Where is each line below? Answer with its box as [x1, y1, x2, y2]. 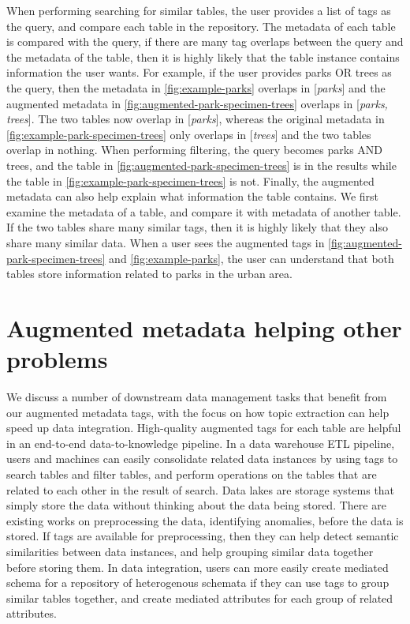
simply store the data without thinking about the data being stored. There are [6, 497, 386, 513]
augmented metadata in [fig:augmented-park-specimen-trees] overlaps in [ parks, [6, 95, 388, 111]
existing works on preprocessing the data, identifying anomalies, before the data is [6, 512, 404, 528]
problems [6, 343, 108, 375]
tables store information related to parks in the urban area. [6, 265, 293, 282]
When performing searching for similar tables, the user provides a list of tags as [6, 2, 391, 18]
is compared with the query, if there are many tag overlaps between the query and [6, 33, 404, 50]
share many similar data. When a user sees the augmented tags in [6, 234, 325, 250]
